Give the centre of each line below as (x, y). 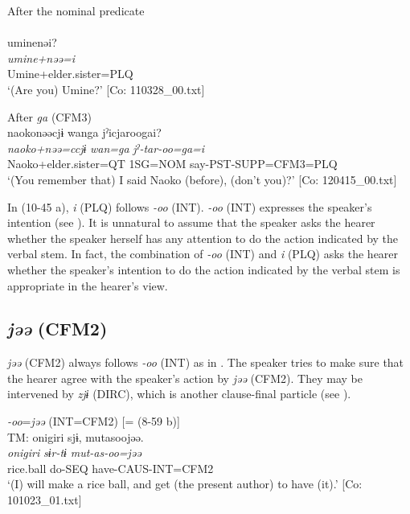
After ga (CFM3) (49, 116)
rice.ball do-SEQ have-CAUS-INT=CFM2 (111, 468)
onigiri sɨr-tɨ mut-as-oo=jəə (74, 452)
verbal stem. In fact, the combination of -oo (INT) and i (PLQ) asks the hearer (203, 254)
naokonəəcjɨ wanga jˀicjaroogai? (84, 132)
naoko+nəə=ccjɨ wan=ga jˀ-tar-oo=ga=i (106, 148)
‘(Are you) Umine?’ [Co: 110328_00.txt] (106, 89)
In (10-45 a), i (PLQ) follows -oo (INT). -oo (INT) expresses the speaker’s (190, 206)
